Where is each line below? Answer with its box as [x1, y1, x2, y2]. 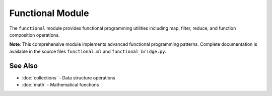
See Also [9, 61, 38, 70]
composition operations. [9, 32, 60, 38]
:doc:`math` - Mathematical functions [22, 82, 99, 88]
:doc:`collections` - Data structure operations [22, 74, 115, 80]
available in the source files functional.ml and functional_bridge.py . [9, 48, 167, 54]
